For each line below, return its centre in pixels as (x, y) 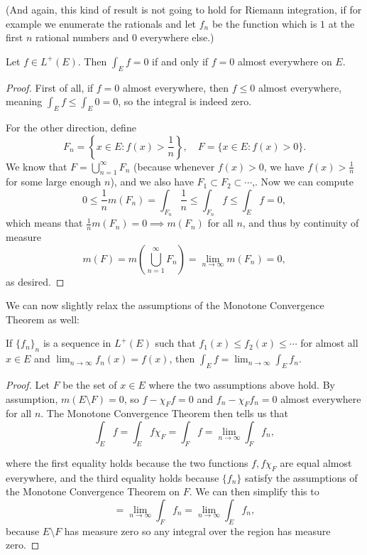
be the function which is (264, 23)
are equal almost (316, 462)
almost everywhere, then (176, 87)
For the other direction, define (71, 127)
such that (175, 343)
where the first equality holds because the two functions (127, 462)
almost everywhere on (285, 61)
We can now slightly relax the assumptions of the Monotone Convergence (165, 305)
